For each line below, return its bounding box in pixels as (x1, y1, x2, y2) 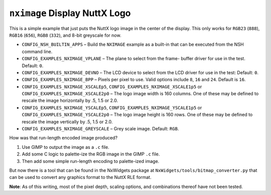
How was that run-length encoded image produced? (9, 135, 118, 141)
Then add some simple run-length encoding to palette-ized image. (22, 158, 160, 164)
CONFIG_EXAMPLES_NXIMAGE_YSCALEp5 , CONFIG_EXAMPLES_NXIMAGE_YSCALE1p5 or (22, 104, 202, 110)
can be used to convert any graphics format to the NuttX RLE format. (9, 174, 152, 180)
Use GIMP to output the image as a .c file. (22, 144, 110, 150)
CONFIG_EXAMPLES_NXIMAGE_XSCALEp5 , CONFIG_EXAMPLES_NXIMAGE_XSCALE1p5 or (22, 83, 202, 90)
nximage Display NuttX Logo (9, 8, 131, 19)
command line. (22, 48, 53, 55)
